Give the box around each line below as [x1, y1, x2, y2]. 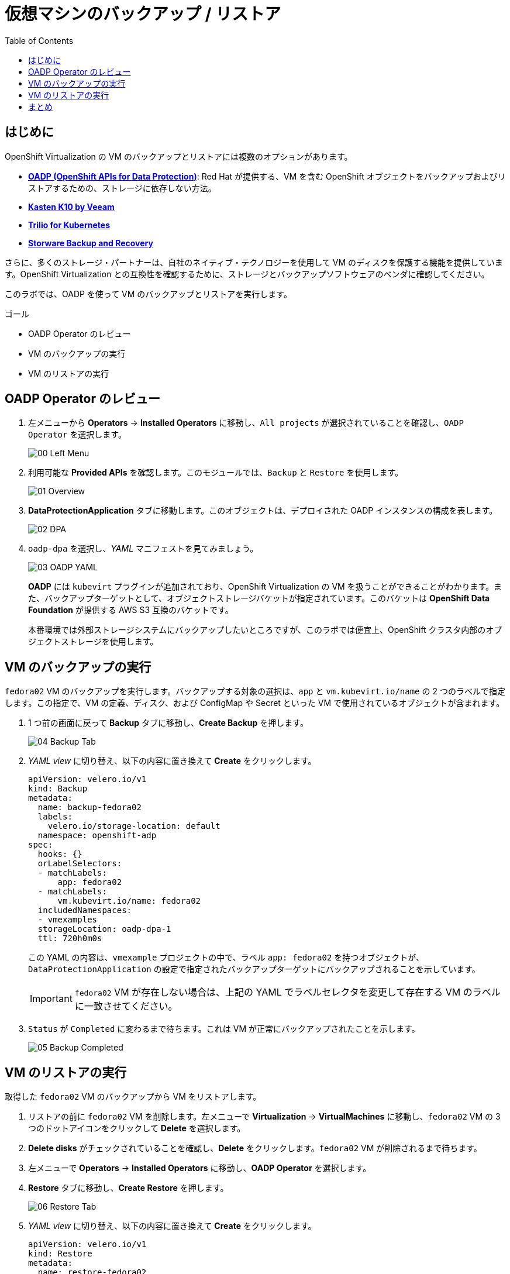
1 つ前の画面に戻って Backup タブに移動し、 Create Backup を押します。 [28, 718, 308, 728]
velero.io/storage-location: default [47, 821, 220, 831]
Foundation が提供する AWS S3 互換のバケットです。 [28, 605, 233, 615]
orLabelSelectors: [37, 859, 122, 869]
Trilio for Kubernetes [28, 219, 110, 230]
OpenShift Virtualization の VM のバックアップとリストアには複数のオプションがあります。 [5, 151, 353, 161]
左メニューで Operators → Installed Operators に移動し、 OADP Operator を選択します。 [28, 1163, 371, 1173]
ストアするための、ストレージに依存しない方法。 [28, 183, 216, 193]
